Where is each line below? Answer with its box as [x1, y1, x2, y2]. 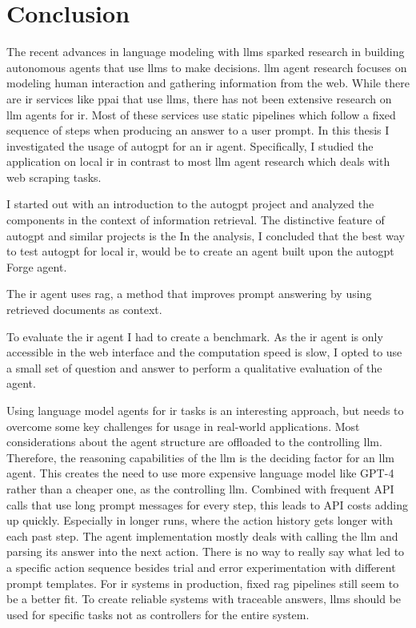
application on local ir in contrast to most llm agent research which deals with [6, 153, 390, 170]
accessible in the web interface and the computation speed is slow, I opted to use [6, 344, 402, 360]
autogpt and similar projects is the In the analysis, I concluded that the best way [6, 227, 405, 244]
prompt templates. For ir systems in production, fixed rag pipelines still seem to [6, 574, 399, 591]
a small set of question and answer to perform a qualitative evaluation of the [6, 359, 382, 376]
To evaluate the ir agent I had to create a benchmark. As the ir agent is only [6, 328, 383, 344]
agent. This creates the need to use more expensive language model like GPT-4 [6, 465, 394, 481]
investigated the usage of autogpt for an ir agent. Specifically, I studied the [6, 137, 374, 154]
